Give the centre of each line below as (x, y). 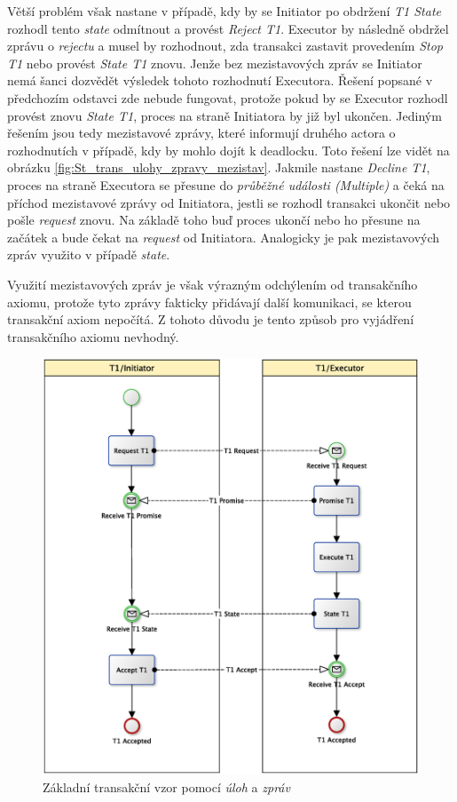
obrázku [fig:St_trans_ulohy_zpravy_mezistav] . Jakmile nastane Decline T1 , (219, 167)
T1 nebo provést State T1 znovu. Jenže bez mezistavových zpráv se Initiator (215, 63)
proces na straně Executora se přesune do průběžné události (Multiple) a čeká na (226, 184)
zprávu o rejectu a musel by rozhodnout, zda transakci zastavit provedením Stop (225, 46)
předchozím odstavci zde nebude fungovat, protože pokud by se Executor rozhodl (228, 97)
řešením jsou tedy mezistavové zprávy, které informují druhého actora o (201, 133)
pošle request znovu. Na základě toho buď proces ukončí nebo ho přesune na (214, 220)
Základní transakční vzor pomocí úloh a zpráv (166, 786)
